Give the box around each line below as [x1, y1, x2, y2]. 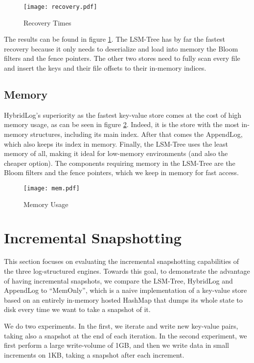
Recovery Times [23, 17, 71, 27]
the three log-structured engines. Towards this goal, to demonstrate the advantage [4, 265, 250, 276]
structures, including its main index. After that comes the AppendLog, [30, 129, 243, 139]
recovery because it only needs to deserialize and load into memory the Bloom [4, 43, 238, 53]
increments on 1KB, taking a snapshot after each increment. [4, 349, 185, 360]
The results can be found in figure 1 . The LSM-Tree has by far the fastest [4, 34, 225, 44]
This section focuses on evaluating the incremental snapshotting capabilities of [4, 256, 239, 266]
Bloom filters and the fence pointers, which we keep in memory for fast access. [4, 167, 239, 178]
